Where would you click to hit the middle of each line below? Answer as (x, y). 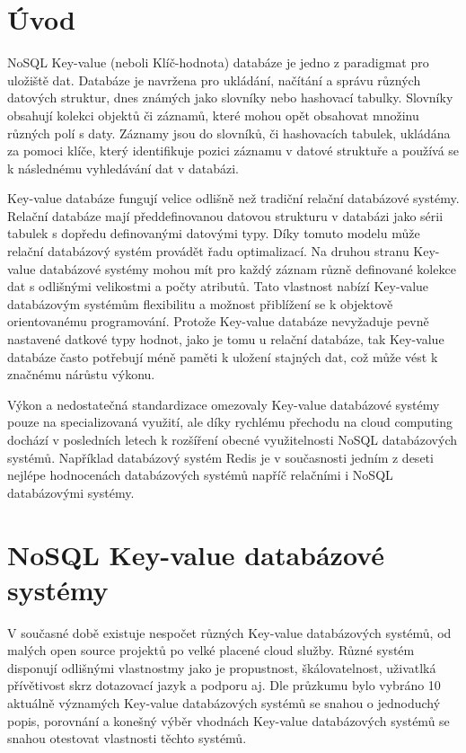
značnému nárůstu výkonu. (81, 374)
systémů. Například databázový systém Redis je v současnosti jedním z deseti (220, 457)
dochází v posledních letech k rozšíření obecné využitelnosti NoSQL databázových (233, 439)
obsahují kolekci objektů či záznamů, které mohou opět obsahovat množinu (213, 115)
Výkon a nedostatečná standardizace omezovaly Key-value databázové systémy (224, 404)
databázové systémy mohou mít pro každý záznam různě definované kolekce (248, 268)
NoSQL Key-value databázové (196, 554)
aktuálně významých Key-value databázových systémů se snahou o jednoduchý (224, 703)
